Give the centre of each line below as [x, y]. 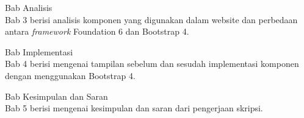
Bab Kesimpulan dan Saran [56, 96]
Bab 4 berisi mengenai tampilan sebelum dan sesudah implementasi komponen [152, 64]
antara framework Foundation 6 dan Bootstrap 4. [97, 31]
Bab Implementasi [39, 51]
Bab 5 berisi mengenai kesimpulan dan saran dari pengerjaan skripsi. [134, 108]
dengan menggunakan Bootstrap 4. [70, 75]
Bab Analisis [29, 7]
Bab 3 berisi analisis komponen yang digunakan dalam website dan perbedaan [151, 19]
